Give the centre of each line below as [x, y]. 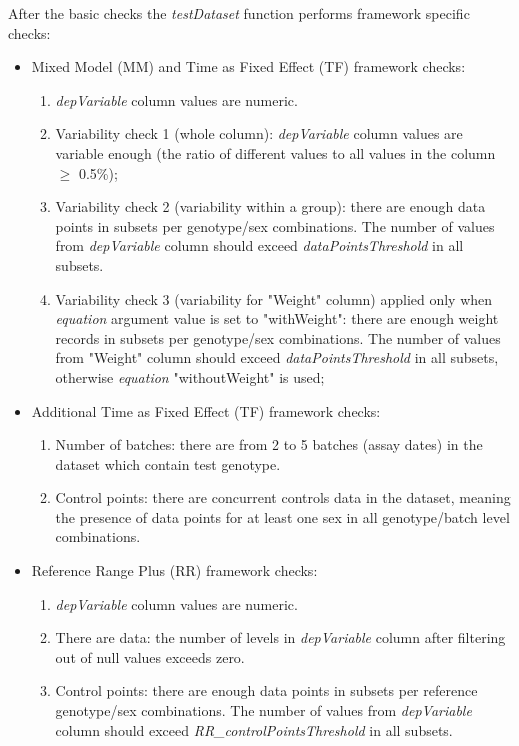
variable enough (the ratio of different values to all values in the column [275, 152]
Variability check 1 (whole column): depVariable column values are [259, 133]
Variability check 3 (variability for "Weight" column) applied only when [274, 298]
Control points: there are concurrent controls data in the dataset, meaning [283, 497]
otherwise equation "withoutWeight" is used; [190, 376]
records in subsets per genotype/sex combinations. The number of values [278, 337]
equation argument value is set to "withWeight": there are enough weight [277, 318]
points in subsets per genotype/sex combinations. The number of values [275, 225]
